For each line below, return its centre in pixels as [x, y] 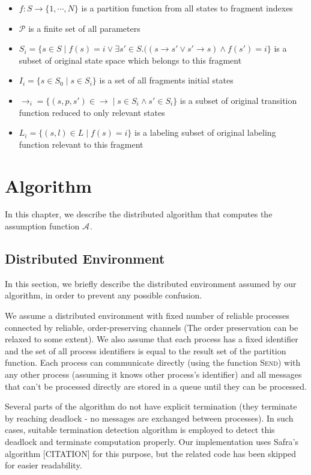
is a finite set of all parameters [84, 28]
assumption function [42, 226]
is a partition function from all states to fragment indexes [187, 8]
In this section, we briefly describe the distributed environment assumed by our [151, 283]
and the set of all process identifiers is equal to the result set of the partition [146, 350]
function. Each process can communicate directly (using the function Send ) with [153, 362]
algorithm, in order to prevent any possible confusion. [104, 295]
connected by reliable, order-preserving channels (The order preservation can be [152, 327]
